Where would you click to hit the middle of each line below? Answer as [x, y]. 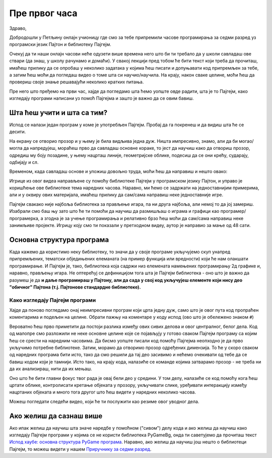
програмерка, [24, 218]
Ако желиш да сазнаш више [56, 416]
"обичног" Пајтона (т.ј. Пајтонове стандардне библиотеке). [75, 287]
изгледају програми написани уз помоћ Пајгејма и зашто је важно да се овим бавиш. [101, 98]
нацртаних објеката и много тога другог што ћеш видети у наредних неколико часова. [103, 392]
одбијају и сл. [24, 162]
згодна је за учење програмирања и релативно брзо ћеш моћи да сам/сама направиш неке [144, 218]
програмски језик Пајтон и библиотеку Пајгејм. [60, 44]
